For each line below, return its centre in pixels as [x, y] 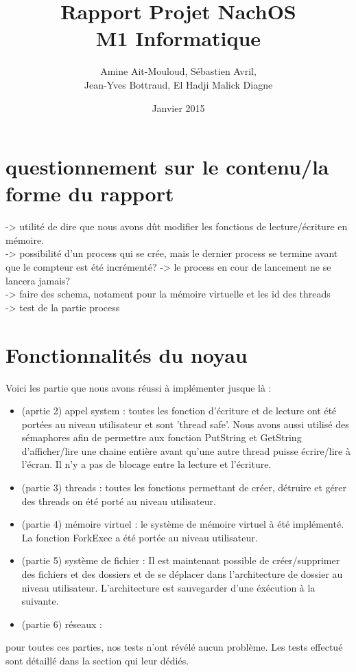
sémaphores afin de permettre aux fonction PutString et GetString [162, 437]
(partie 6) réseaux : [62, 624]
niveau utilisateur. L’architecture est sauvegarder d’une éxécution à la [168, 587]
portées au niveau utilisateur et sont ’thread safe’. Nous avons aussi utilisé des [185, 424]
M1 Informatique [178, 38]
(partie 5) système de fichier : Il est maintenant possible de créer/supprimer [181, 560]
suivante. [40, 601]
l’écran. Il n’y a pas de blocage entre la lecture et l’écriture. [146, 464]
